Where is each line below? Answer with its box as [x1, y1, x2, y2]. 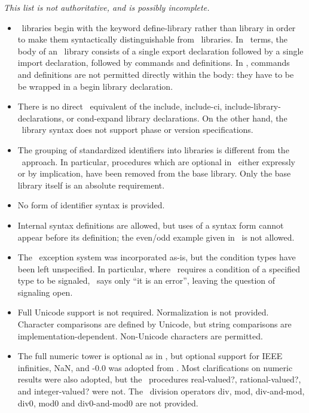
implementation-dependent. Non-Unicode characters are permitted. [17, 329, 263, 342]
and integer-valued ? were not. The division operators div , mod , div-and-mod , [17, 385, 305, 397]
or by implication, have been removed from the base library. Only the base [17, 167, 291, 180]
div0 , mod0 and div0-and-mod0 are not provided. [17, 396, 198, 409]
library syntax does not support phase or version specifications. [22, 123, 253, 136]
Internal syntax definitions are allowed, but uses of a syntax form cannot [17, 218, 284, 231]
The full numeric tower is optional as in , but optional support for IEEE [17, 350, 283, 362]
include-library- [225, 100, 281, 113]
